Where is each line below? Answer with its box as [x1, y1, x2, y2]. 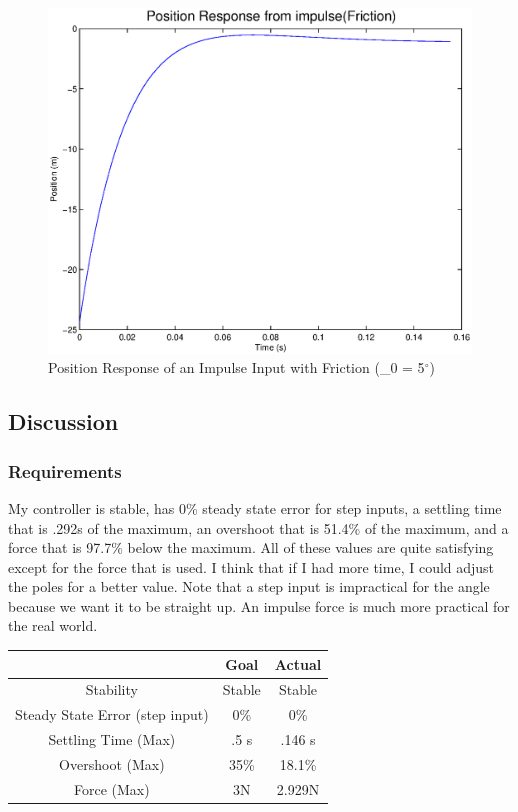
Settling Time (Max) [48, 729, 176, 750]
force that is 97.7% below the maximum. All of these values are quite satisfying [8, 537, 494, 558]
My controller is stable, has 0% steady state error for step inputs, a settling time [8, 497, 502, 518]
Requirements [8, 458, 122, 483]
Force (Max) [74, 778, 150, 799]
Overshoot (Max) [59, 753, 165, 774]
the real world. [8, 615, 98, 636]
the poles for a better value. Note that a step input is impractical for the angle [8, 576, 490, 597]
